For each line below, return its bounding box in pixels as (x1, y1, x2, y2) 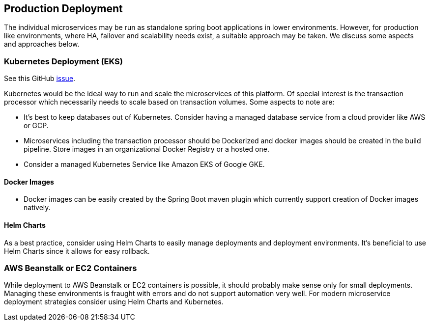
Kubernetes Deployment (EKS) (4, 56, 123, 66)
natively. (24, 203, 51, 212)
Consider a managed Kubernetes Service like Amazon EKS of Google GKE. (24, 160, 265, 169)
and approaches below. (4, 40, 80, 49)
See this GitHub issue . (4, 74, 76, 83)
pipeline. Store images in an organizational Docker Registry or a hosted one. (24, 145, 269, 154)
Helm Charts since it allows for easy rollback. (4, 246, 150, 255)
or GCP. (24, 121, 49, 130)
